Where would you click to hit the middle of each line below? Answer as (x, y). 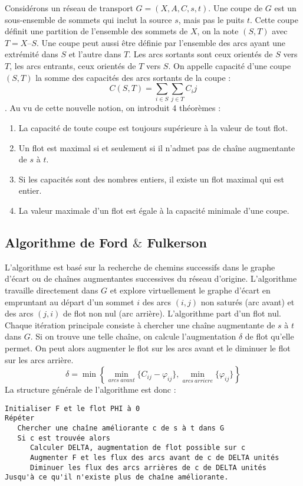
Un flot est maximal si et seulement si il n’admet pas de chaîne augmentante (157, 147)
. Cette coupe (274, 19)
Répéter (20, 418)
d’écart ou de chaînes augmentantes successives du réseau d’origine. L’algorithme (151, 278)
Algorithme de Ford (66, 242)
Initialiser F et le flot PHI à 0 (73, 408)
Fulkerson (177, 242)
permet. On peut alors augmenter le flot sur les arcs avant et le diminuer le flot (148, 348)
